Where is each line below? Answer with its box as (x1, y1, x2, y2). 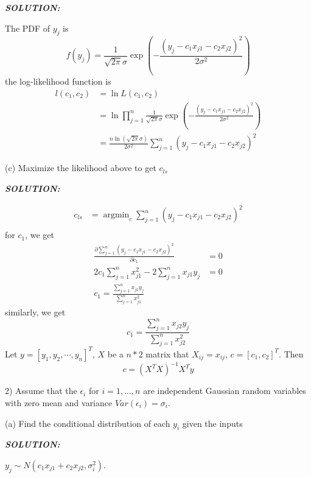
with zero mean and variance (5, 396, 113, 409)
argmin (103, 211, 130, 220)
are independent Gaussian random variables (143, 384, 306, 397)
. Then (279, 347, 304, 360)
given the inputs (182, 416, 243, 429)
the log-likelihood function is (5, 75, 111, 88)
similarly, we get (5, 306, 66, 318)
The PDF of (5, 21, 51, 34)
